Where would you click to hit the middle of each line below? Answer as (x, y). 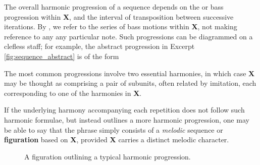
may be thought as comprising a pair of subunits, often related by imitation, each (130, 83)
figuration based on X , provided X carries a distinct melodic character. (117, 140)
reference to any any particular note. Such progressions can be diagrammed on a (128, 36)
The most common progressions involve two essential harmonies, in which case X (129, 73)
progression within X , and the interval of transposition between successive (119, 16)
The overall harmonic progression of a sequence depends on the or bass (114, 7)
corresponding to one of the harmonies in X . (73, 93)
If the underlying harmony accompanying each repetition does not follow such (124, 110)
